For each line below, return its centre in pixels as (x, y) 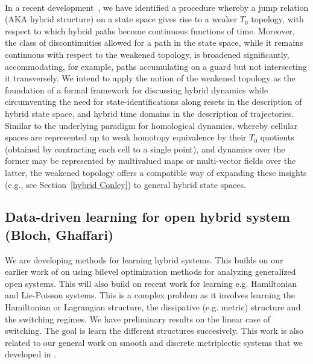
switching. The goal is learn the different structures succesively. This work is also (154, 331)
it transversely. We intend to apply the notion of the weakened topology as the (150, 78)
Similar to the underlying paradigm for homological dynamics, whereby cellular (151, 125)
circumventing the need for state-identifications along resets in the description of (153, 102)
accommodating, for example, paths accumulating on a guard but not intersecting (156, 66)
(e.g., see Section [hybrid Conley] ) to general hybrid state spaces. (125, 184)
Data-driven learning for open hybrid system (147, 217)
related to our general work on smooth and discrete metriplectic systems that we (154, 342)
